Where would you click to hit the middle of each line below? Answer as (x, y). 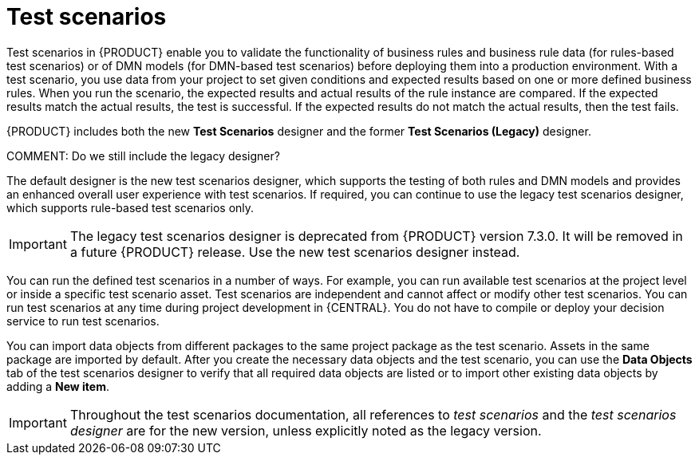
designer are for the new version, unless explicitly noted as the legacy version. (306, 430)
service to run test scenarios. (83, 321)
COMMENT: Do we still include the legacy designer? (143, 156)
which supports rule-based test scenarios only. (130, 207)
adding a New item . (58, 386)
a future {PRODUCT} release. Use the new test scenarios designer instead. (295, 252)
